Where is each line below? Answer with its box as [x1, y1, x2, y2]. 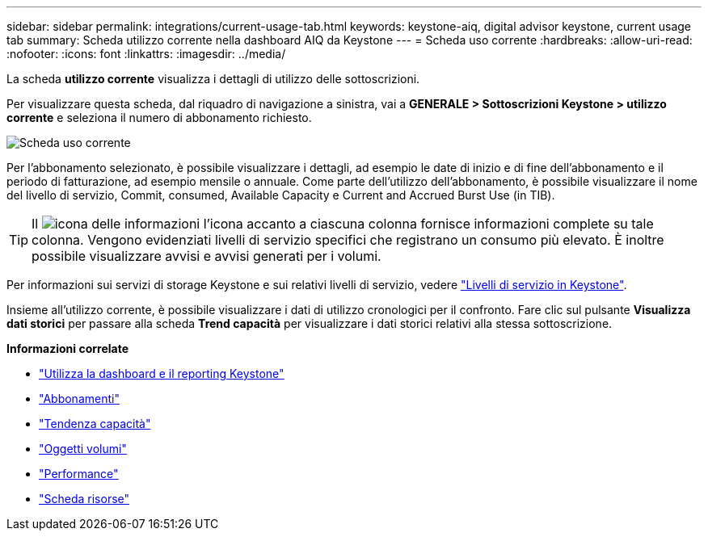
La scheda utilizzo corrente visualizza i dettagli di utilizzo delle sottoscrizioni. [6, 72, 420, 86]
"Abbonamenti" [39, 392, 120, 405]
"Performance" [39, 467, 119, 480]
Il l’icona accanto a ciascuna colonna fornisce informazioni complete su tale [32, 216, 654, 232]
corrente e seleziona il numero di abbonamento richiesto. [6, 111, 312, 124]
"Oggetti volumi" [39, 442, 127, 455]
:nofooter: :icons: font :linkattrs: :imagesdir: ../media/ [6, 47, 286, 61]
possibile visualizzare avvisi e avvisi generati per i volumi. [32, 248, 381, 264]
